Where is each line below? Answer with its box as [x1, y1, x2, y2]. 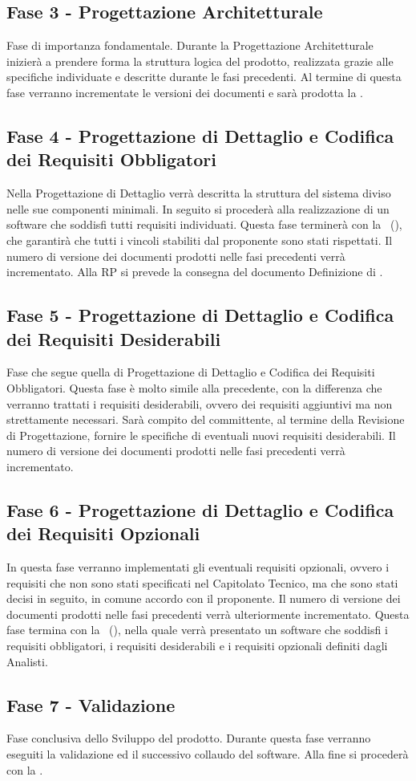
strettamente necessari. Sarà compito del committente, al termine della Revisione [6, 411, 405, 428]
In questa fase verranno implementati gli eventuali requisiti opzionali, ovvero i [6, 559, 390, 576]
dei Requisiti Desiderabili [6, 326, 221, 351]
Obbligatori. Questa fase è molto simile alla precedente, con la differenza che [6, 379, 382, 396]
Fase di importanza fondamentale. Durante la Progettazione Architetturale [6, 37, 374, 54]
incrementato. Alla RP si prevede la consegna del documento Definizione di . [6, 263, 383, 280]
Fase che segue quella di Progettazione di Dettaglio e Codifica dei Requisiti [6, 364, 375, 380]
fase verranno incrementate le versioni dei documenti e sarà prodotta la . [6, 83, 363, 100]
